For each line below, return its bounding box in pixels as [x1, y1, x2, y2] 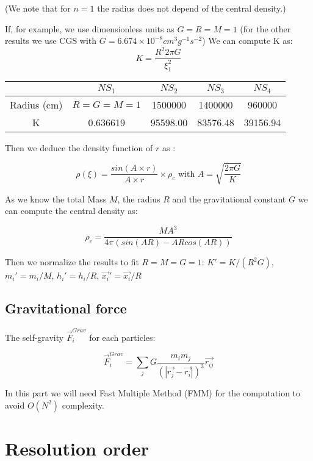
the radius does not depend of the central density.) [97, 2, 286, 14]
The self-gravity [5, 331, 64, 343]
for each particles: [89, 331, 156, 343]
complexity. [62, 398, 104, 411]
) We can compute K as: [202, 34, 293, 47]
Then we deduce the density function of [5, 141, 153, 154]
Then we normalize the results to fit [5, 256, 139, 268]
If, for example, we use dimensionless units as [5, 22, 174, 35]
